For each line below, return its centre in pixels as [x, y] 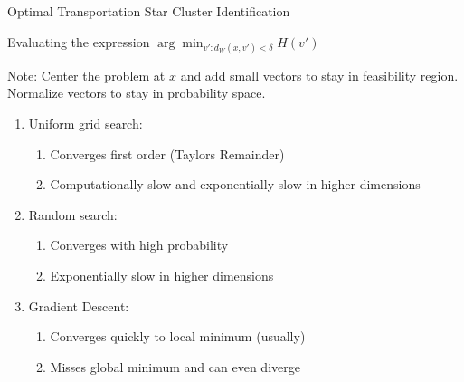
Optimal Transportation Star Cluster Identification [149, 11]
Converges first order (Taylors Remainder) [167, 153]
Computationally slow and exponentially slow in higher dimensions [235, 184]
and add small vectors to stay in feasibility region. [319, 75]
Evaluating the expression [79, 41]
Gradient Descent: [79, 306]
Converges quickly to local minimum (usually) [178, 336]
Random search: [73, 214]
